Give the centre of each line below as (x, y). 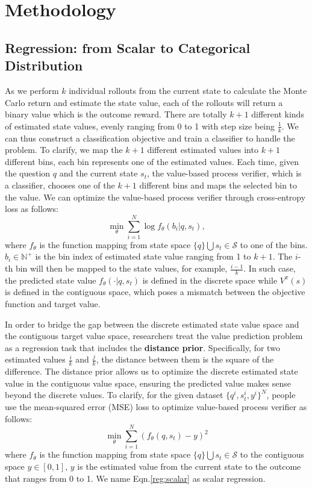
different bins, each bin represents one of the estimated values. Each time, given (152, 161)
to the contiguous (272, 454)
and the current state (98, 173)
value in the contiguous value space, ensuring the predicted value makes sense (148, 383)
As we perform (32, 90)
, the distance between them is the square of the (185, 359)
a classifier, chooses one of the (60, 185)
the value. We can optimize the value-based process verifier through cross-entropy (155, 197)
